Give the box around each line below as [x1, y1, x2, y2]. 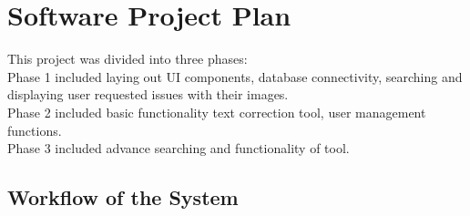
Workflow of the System [7, 183, 239, 211]
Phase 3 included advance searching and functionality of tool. [7, 139, 350, 158]
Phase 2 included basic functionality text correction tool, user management [7, 102, 426, 121]
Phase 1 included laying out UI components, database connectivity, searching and [7, 67, 463, 86]
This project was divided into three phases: [7, 49, 248, 68]
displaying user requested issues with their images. [7, 85, 289, 104]
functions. [7, 120, 62, 139]
